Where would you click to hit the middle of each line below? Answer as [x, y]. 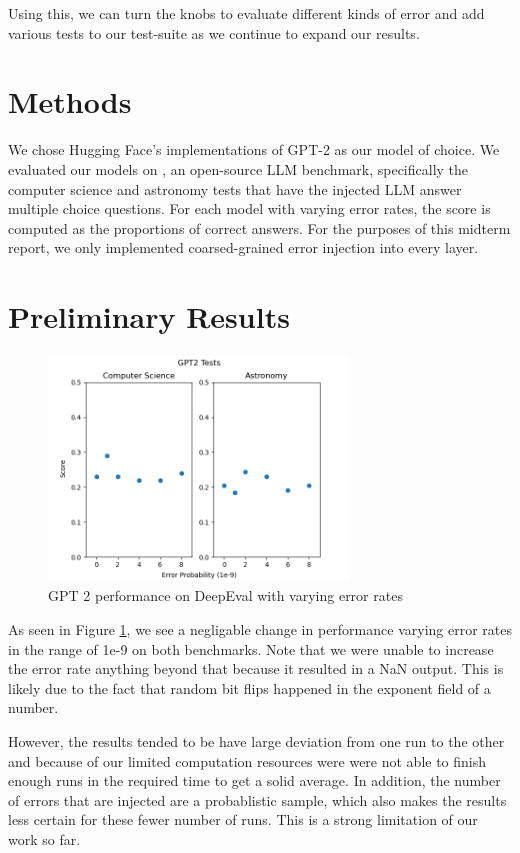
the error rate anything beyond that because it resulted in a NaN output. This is [256, 668]
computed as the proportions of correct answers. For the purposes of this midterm [259, 227]
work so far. [44, 838]
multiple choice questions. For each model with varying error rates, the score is [249, 208]
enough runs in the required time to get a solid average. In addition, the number [254, 780]
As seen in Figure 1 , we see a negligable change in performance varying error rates [260, 628]
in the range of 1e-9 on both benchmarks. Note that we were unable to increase [251, 648]
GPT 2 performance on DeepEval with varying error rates [225, 595]
